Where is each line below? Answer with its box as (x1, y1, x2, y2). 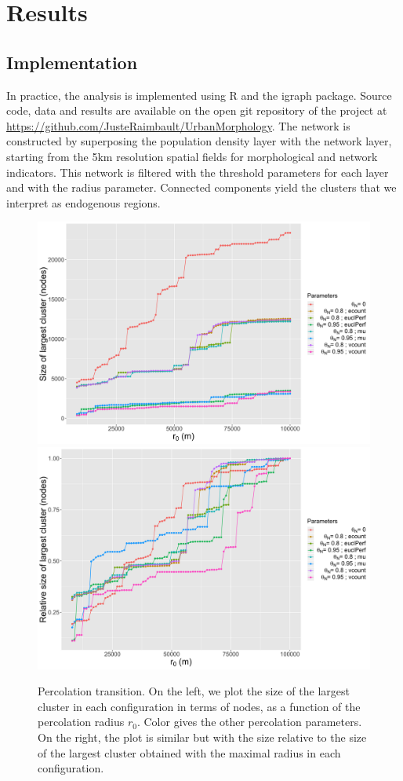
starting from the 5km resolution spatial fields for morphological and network (6, 148, 378, 164)
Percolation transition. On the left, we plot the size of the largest (38, 683, 350, 699)
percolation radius (38, 713, 125, 730)
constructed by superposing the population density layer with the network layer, (6, 133, 392, 149)
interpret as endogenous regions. (6, 194, 161, 211)
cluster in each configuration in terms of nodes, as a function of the (38, 698, 361, 714)
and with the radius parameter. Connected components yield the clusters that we (6, 179, 397, 196)
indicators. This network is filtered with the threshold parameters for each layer (6, 163, 389, 180)
